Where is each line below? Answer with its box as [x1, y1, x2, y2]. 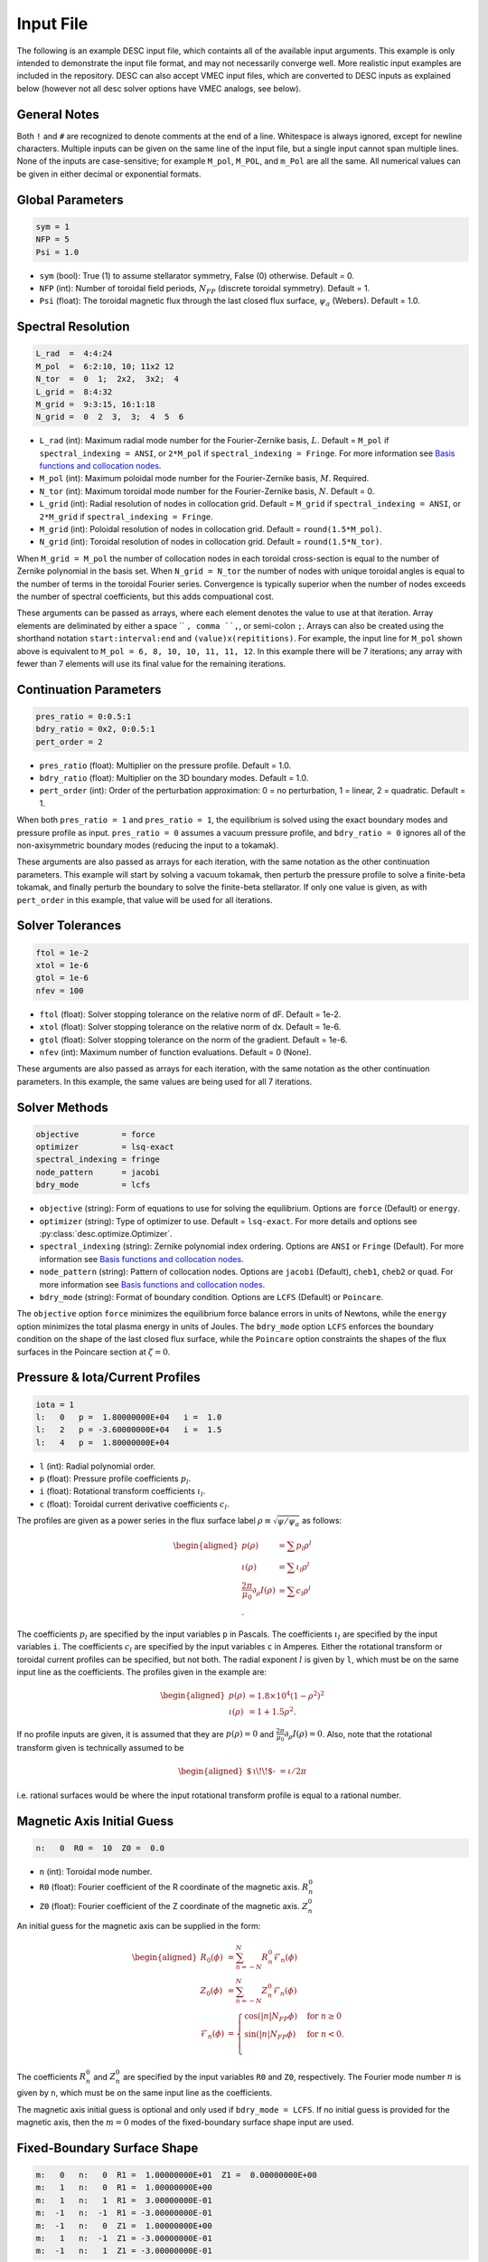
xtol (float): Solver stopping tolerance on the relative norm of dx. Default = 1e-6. [39, 1022, 342, 1032]
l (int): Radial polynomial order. [39, 1460, 156, 1471]
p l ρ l [296, 1539, 312, 1553]
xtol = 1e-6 [35, 960, 89, 970]
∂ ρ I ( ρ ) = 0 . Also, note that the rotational [284, 1728, 433, 1742]
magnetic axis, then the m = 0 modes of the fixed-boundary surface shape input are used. [16, 2117, 354, 2128]
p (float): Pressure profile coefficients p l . [39, 1473, 192, 1486]
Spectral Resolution [16, 319, 130, 335]
